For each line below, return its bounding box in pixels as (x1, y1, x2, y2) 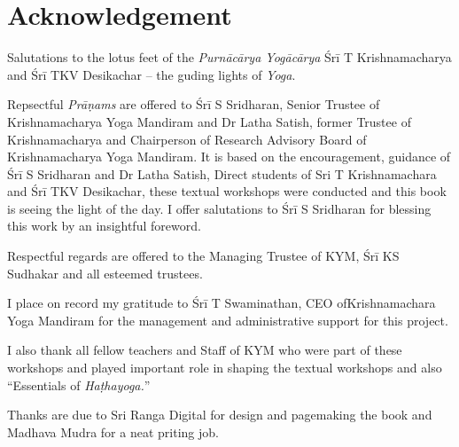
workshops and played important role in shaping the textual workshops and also (7, 358, 442, 377)
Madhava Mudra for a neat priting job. (7, 422, 219, 441)
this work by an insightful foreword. (7, 216, 201, 235)
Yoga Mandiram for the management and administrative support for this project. (7, 310, 448, 329)
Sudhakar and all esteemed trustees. (7, 263, 203, 282)
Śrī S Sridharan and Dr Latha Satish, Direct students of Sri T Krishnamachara (7, 164, 437, 183)
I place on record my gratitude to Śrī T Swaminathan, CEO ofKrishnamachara (7, 294, 436, 312)
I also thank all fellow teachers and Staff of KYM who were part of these (7, 341, 402, 359)
